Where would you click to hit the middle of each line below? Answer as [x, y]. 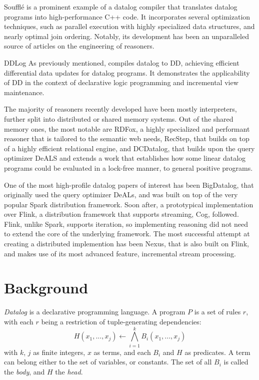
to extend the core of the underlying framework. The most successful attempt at [127, 234]
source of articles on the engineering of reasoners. [79, 46]
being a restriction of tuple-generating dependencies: [121, 321]
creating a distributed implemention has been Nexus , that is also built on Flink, [126, 244]
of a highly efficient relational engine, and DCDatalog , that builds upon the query [129, 148]
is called [236, 362]
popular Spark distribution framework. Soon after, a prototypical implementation [129, 204]
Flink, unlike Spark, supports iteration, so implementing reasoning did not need [126, 224]
